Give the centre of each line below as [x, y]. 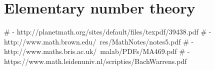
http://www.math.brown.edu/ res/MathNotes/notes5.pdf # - [99, 41]
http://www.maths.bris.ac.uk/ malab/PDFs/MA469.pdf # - [97, 51]
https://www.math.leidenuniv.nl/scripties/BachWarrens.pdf [95, 61]
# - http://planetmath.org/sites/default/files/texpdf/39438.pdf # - [108, 32]
